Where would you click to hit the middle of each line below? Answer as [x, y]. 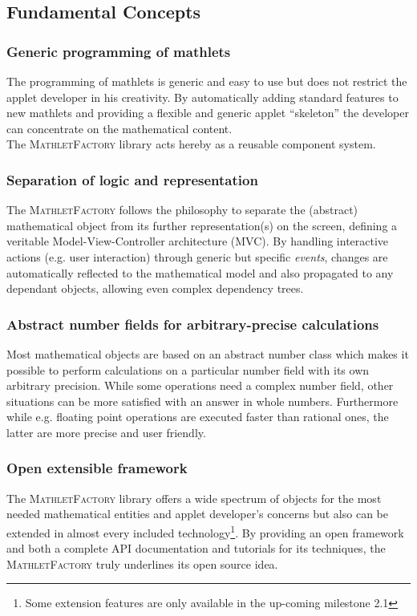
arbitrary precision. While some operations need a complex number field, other [200, 385]
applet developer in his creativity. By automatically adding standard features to [202, 97]
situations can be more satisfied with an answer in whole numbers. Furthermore [202, 401]
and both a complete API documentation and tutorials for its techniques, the [196, 548]
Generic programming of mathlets [119, 51]
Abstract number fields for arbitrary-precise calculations [193, 324]
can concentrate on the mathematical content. [119, 128]
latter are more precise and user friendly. [106, 432]
